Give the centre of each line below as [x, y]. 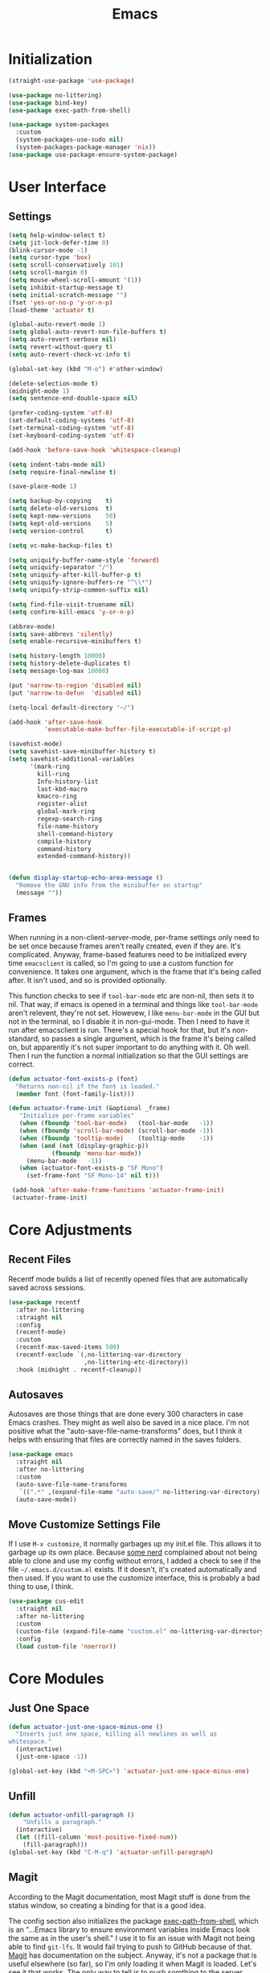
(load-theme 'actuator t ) [51, 310]
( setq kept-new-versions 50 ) [62, 516]
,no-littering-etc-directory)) [136, 1362]
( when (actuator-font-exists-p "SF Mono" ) [91, 1168]
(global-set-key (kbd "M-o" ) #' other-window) [86, 369]
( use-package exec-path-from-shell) [70, 110]
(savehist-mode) [35, 744]
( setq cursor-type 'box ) [50, 258]
